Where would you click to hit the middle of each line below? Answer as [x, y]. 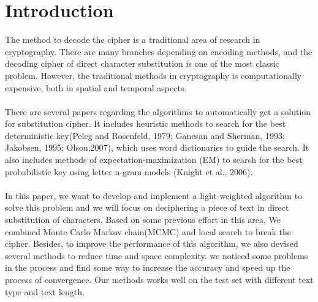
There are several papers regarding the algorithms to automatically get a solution [158, 111]
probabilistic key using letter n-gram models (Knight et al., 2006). [129, 171]
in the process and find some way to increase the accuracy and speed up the [148, 267]
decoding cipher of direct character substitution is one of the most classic [142, 63]
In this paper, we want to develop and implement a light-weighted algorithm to [154, 195]
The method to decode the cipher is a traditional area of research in [133, 40]
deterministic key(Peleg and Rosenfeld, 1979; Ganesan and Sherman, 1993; [145, 135]
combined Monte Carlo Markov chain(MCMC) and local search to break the [148, 231]
